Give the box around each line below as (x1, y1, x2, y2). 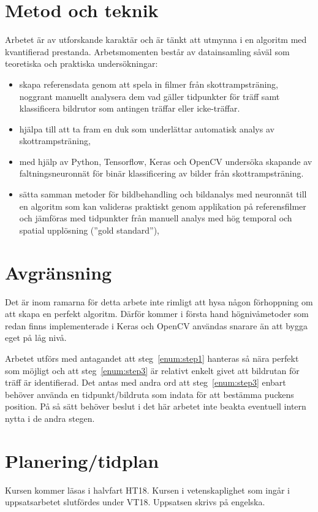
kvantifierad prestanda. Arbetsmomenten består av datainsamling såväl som (5, 45, 290, 58)
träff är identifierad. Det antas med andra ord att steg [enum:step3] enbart (5, 376, 286, 389)
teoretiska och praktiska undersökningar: (5, 57, 158, 70)
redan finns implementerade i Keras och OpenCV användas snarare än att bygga (5, 319, 308, 332)
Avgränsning (5, 259, 112, 285)
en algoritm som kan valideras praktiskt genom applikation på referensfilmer (19, 199, 306, 212)
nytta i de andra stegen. (5, 411, 95, 424)
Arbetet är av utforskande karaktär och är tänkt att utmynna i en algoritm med (5, 33, 307, 46)
